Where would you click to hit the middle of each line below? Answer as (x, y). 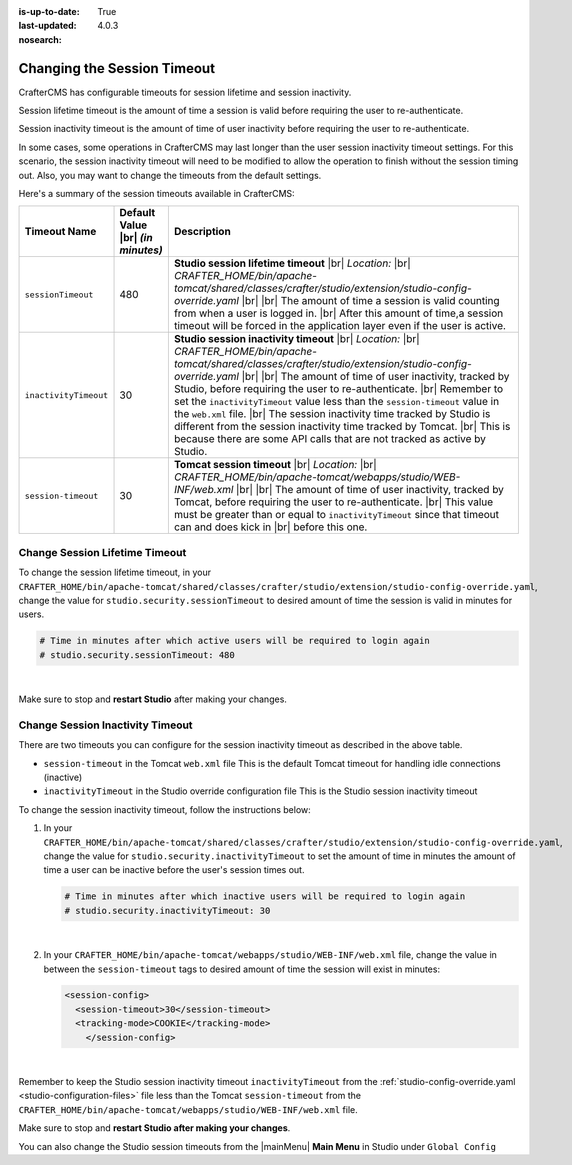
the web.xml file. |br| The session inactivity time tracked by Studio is (332, 414)
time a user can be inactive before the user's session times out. (174, 870)
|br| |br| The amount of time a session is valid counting (370, 301)
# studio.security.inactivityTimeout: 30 (167, 910)
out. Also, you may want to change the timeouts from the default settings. (170, 175)
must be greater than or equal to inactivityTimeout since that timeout (336, 515)
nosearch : (40, 39)
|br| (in (136, 238)
